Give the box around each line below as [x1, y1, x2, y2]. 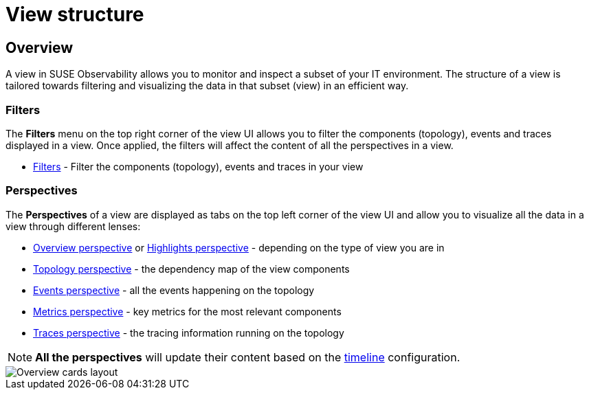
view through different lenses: [5, 220, 141, 232]
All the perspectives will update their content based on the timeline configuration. [35, 350, 460, 364]
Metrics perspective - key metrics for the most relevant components [33, 305, 342, 317]
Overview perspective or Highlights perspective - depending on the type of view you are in [33, 241, 445, 253]
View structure [5, 3, 144, 26]
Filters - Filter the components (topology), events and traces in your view [33, 160, 364, 172]
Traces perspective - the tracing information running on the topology [33, 326, 344, 339]
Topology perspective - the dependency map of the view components [33, 262, 350, 275]
